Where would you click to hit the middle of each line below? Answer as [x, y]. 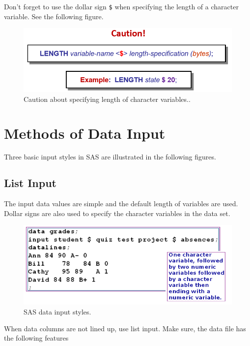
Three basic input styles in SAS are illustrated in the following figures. [110, 156]
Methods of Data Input [85, 133]
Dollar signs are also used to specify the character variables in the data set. [117, 213]
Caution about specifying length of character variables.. [107, 99]
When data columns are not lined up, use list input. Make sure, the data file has [125, 328]
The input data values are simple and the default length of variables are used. [121, 204]
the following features [36, 338]
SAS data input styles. [57, 311]
